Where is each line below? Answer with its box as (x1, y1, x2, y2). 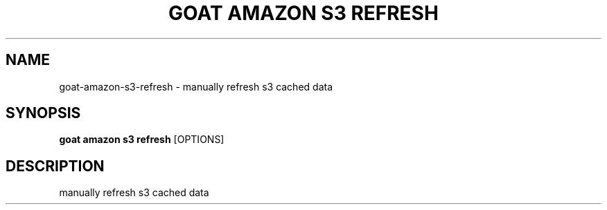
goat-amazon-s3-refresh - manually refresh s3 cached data (59, 80, 333, 93)
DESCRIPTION (6, 157, 105, 175)
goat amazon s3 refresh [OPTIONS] (59, 133, 225, 146)
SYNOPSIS (6, 104, 81, 122)
